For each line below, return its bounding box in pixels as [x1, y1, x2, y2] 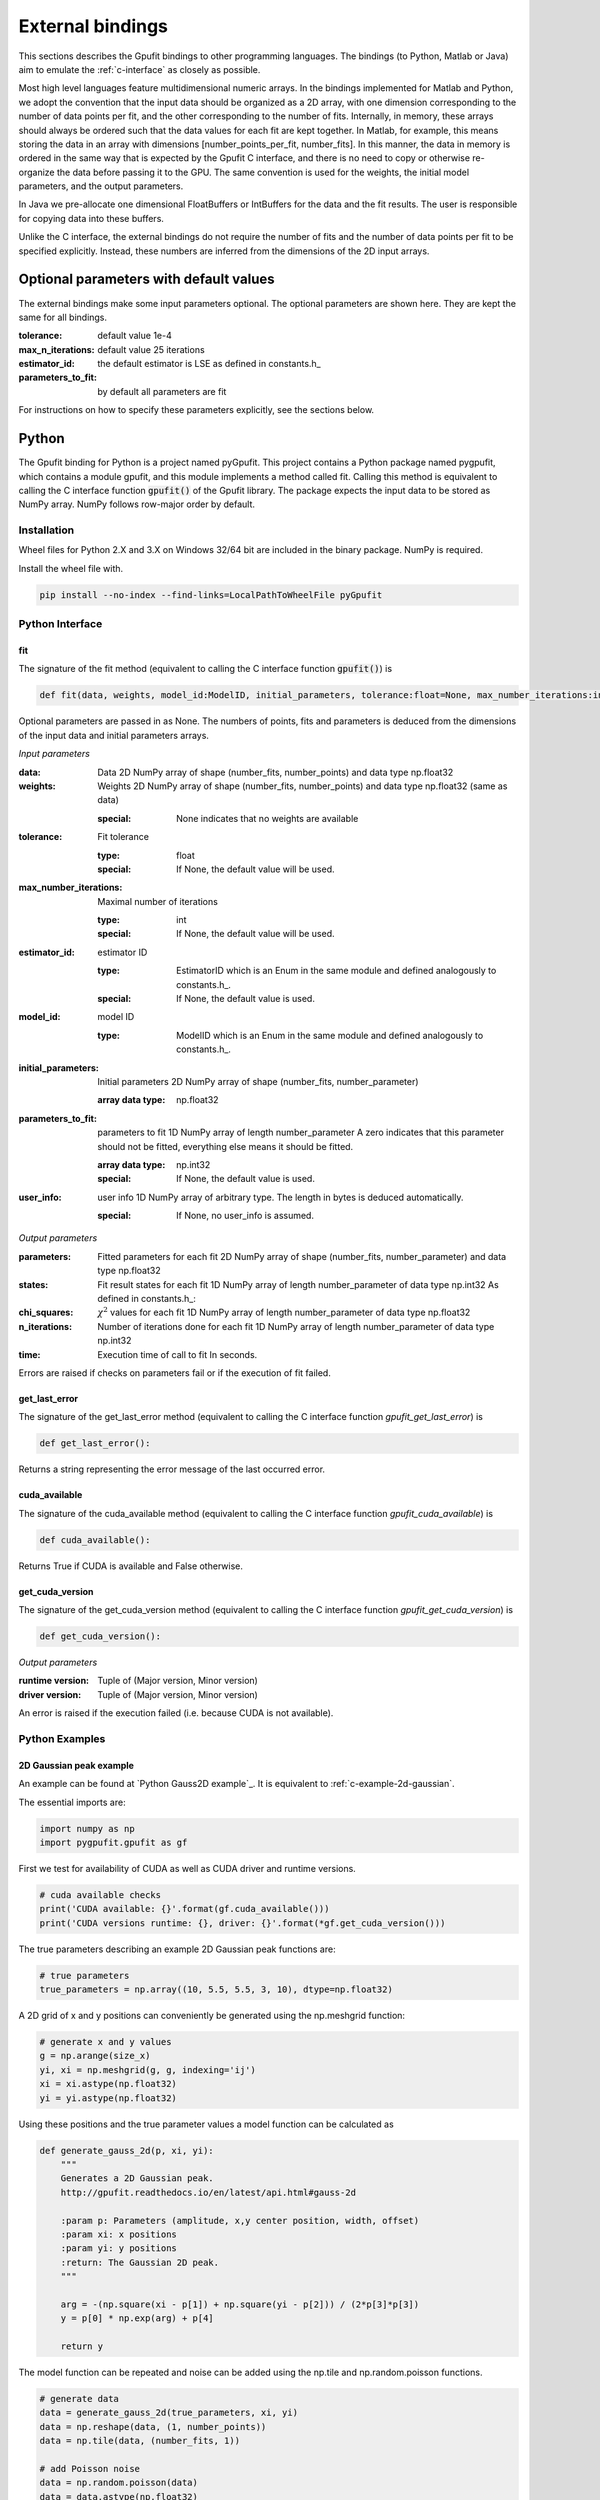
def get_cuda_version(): [39, 1631, 162, 1642]
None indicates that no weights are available [176, 812, 359, 824]
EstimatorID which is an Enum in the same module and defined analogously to [176, 965, 497, 977]
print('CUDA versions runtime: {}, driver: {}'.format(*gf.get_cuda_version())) [39, 1917, 446, 1929]
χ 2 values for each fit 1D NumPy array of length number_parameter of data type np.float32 [97, 1305, 471, 1319]
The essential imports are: [18, 1796, 126, 1808]
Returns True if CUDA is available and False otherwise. [18, 1560, 244, 1572]
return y [60, 2341, 104, 2352]
